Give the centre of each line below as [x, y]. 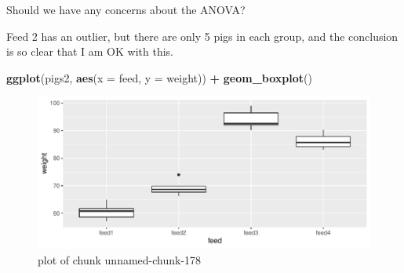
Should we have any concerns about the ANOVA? [126, 9]
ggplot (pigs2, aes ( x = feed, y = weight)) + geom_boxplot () [159, 77]
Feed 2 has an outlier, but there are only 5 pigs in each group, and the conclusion [202, 36]
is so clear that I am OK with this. [90, 51]
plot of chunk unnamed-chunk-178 [120, 259]
